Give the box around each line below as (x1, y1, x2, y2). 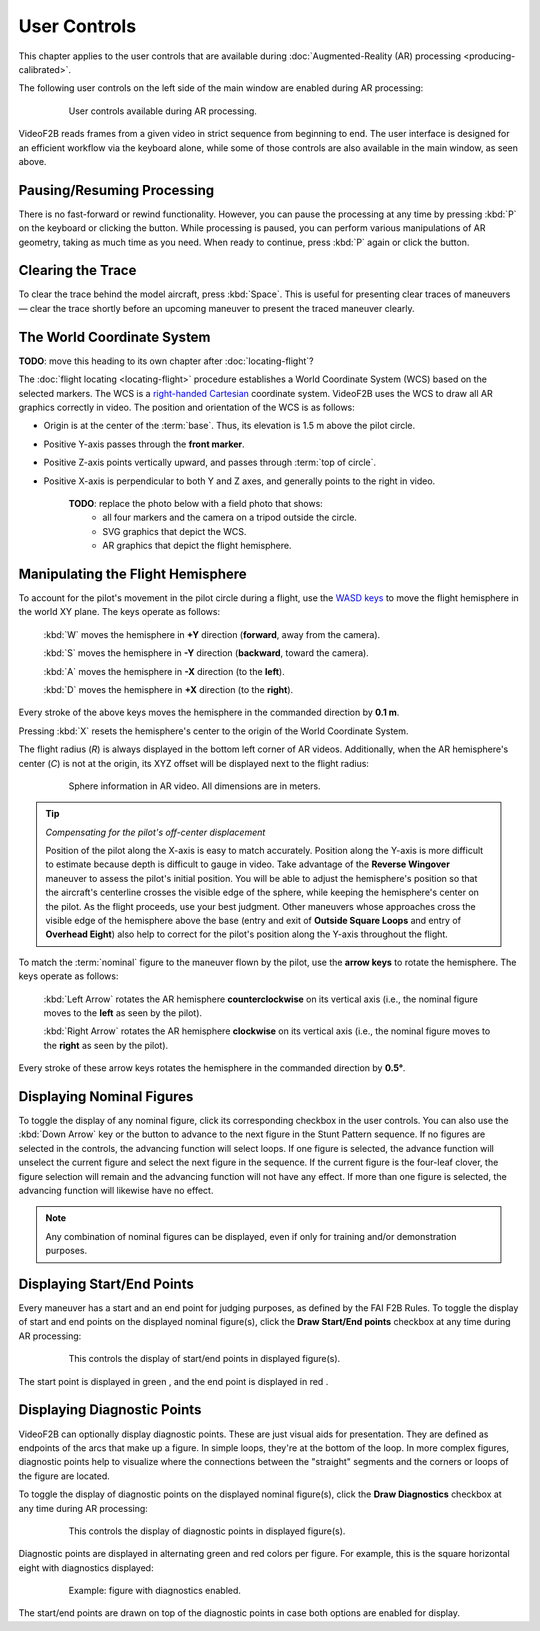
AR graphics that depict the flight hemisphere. (102, 540, 292, 552)
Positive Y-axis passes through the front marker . (43, 438, 245, 450)
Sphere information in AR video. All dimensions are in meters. (68, 780, 321, 792)
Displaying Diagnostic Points (18, 1401, 202, 1419)
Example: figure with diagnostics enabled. (68, 1585, 242, 1597)
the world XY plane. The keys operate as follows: (18, 606, 220, 618)
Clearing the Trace (18, 262, 137, 279)
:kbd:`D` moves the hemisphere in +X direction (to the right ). (43, 683, 294, 695)
